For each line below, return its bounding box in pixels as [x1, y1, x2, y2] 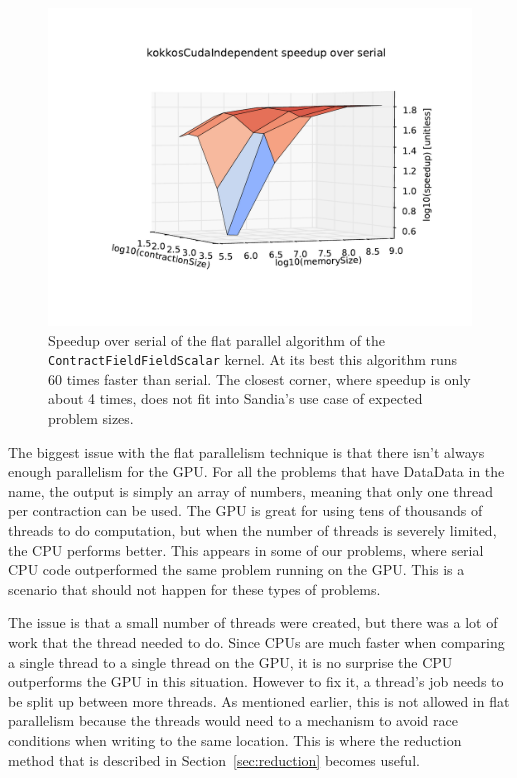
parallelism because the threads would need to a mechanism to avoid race [8, 710, 458, 731]
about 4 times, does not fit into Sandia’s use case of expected [48, 388, 423, 409]
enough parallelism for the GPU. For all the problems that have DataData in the [8, 461, 505, 482]
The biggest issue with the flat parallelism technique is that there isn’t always [8, 441, 485, 462]
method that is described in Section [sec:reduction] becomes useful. [8, 749, 420, 770]
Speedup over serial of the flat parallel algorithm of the [48, 329, 386, 350]
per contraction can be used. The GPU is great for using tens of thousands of [8, 500, 483, 521]
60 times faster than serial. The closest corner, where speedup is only [48, 368, 471, 389]
